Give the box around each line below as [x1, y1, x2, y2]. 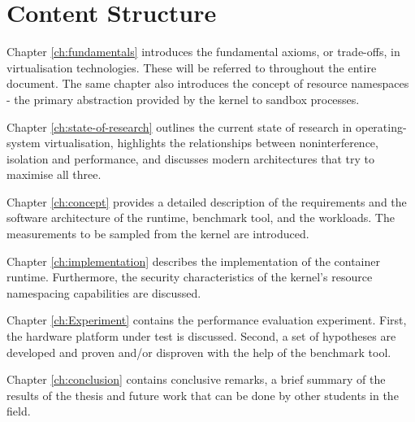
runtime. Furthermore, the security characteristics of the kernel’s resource [6, 268, 373, 285]
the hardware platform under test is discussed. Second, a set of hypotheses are [6, 328, 396, 345]
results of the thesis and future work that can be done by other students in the [6, 386, 399, 403]
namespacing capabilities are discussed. [6, 284, 201, 301]
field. [6, 402, 31, 420]
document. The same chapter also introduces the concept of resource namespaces [6, 75, 409, 92]
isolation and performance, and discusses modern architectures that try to [6, 150, 374, 167]
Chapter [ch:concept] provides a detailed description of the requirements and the [6, 193, 407, 210]
